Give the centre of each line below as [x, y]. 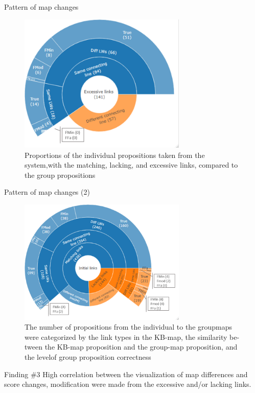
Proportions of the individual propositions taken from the [115, 155]
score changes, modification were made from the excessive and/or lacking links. [128, 384]
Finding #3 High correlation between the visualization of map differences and [126, 374]
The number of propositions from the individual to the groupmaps [129, 327]
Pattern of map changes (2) [47, 192]
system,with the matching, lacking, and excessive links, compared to [131, 165]
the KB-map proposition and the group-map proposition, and [141, 347]
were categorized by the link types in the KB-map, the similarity [126, 337]
